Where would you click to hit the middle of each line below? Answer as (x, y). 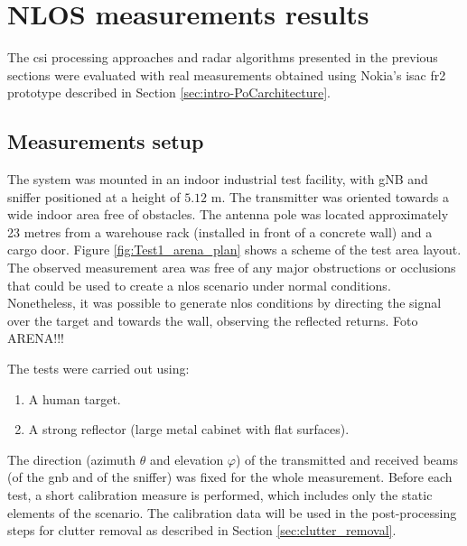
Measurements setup (106, 141)
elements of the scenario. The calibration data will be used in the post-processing (232, 512)
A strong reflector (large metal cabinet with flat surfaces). (189, 429)
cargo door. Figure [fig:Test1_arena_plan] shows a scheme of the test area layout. (234, 250)
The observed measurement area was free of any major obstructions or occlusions (232, 268)
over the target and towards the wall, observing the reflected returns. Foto (213, 320)
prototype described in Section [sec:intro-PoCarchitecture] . (169, 93)
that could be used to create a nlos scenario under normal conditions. (199, 285)
